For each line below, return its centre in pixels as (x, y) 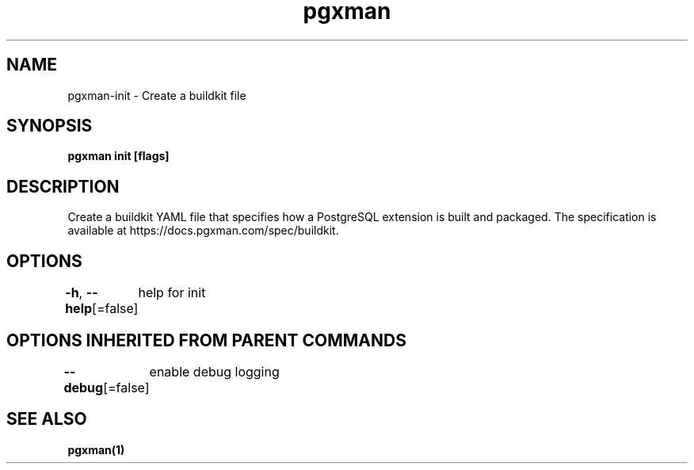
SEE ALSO (47, 419)
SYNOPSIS (50, 126)
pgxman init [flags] (118, 156)
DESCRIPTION (63, 186)
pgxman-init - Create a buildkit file (157, 95)
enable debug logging (214, 371)
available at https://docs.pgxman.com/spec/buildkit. (203, 231)
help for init (172, 293)
